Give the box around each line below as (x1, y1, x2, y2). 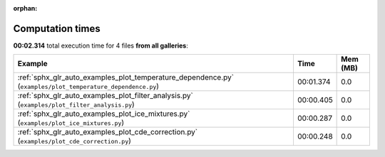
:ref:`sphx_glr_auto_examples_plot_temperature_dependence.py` (17, 72, 235, 82)
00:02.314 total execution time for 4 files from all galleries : (13, 41, 188, 50)
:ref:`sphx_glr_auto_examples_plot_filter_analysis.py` (17, 91, 194, 101)
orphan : (13, 4, 38, 12)
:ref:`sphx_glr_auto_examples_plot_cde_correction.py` (17, 127, 198, 137)
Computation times (13, 22, 101, 35)
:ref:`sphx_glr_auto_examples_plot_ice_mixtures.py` (17, 109, 190, 119)
